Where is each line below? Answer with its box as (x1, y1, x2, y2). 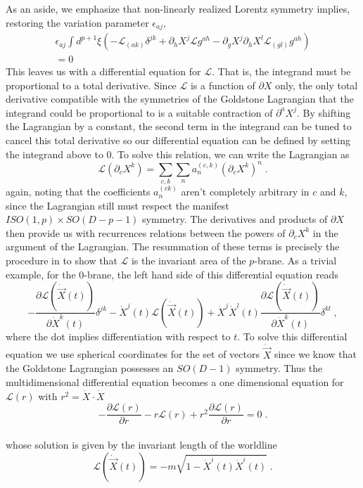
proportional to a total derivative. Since (6, 77, 177, 92)
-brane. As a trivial (254, 253, 337, 268)
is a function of (190, 77, 255, 92)
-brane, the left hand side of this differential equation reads (84, 267, 338, 281)
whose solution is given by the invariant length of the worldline (6, 437, 277, 451)
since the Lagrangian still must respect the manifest (6, 198, 229, 212)
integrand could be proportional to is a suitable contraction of (6, 105, 273, 120)
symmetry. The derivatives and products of (142, 212, 328, 226)
